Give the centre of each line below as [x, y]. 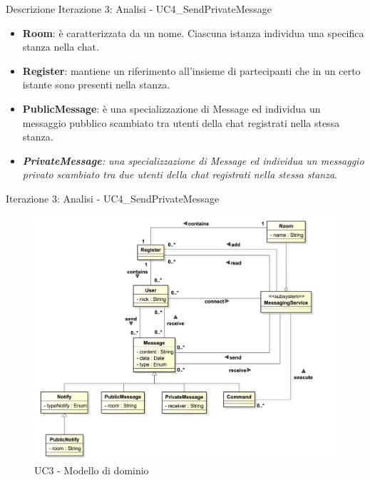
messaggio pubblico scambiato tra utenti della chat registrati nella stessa [181, 122]
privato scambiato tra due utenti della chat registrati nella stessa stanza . [180, 174]
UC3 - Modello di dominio [92, 470]
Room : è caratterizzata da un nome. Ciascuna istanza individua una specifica [193, 32]
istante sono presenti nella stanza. [96, 85]
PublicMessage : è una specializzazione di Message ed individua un [171, 108]
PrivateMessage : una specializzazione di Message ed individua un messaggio [193, 160]
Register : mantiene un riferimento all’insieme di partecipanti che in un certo [191, 70]
